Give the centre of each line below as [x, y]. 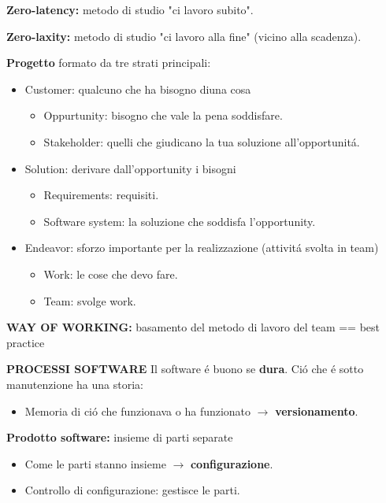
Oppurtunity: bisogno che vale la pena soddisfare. [163, 115]
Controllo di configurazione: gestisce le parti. [132, 490]
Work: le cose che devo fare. [111, 274]
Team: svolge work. [90, 300]
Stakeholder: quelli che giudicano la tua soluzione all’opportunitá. [202, 141]
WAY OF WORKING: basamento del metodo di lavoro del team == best [193, 327]
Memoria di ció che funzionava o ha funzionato [138, 411]
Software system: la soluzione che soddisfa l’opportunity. [180, 221]
